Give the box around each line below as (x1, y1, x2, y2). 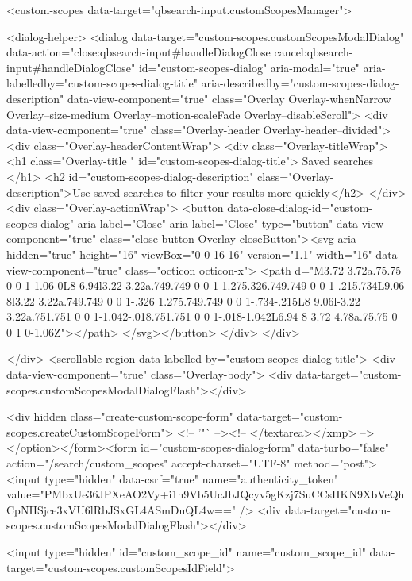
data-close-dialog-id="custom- (227, 199, 373, 216)
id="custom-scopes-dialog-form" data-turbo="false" (140, 439, 389, 456)
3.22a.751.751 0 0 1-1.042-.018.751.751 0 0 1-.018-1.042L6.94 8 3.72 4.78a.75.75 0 (6, 308, 398, 325)
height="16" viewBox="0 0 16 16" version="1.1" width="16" (79, 245, 372, 262)
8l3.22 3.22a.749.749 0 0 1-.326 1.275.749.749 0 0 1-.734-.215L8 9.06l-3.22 (6, 292, 360, 309)
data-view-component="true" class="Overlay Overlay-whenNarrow (67, 90, 391, 106)
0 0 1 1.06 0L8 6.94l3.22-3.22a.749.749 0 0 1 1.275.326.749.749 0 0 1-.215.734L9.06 (6, 277, 405, 294)
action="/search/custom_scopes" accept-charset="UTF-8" (6, 455, 291, 471)
